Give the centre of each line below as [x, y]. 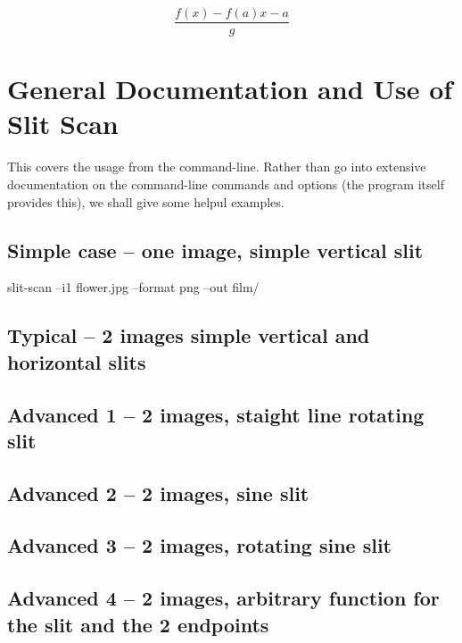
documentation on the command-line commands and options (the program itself [226, 184]
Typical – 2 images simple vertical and [189, 335]
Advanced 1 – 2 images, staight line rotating [216, 414]
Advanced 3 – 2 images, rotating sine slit [200, 545]
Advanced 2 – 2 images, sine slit [158, 493]
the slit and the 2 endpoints [138, 624]
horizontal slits [77, 361]
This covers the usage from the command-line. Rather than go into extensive [217, 167]
